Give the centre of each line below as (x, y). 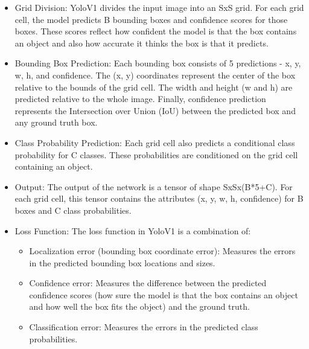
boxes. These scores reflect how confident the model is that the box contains (156, 31)
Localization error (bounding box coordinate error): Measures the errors (162, 251)
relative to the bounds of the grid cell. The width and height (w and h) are (154, 87)
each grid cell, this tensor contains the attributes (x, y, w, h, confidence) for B (159, 198)
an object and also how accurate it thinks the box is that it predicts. (142, 43)
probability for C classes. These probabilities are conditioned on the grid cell (156, 154)
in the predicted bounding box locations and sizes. (122, 262)
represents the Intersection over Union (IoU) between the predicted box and (155, 110)
